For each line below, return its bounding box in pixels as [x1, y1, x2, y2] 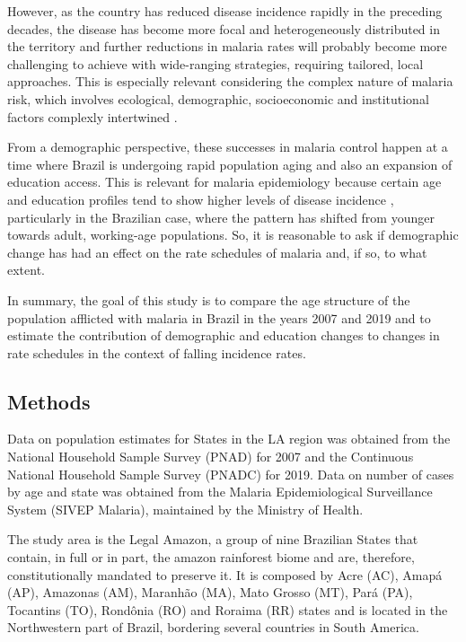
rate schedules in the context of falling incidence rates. [7, 343, 306, 362]
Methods [7, 387, 91, 415]
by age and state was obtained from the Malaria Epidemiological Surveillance [7, 482, 433, 501]
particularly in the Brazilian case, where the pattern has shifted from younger [7, 207, 435, 226]
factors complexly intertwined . [7, 107, 178, 126]
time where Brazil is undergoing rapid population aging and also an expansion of [7, 154, 453, 173]
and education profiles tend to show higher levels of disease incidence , [7, 189, 394, 208]
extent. [7, 260, 45, 279]
